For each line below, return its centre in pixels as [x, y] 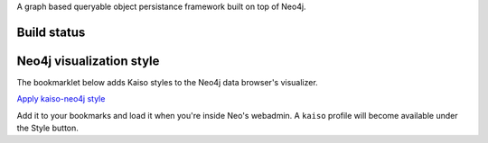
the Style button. [47, 128]
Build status [51, 32]
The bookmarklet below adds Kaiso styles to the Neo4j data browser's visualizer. [167, 82]
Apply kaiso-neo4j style [61, 99]
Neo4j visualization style [88, 61]
